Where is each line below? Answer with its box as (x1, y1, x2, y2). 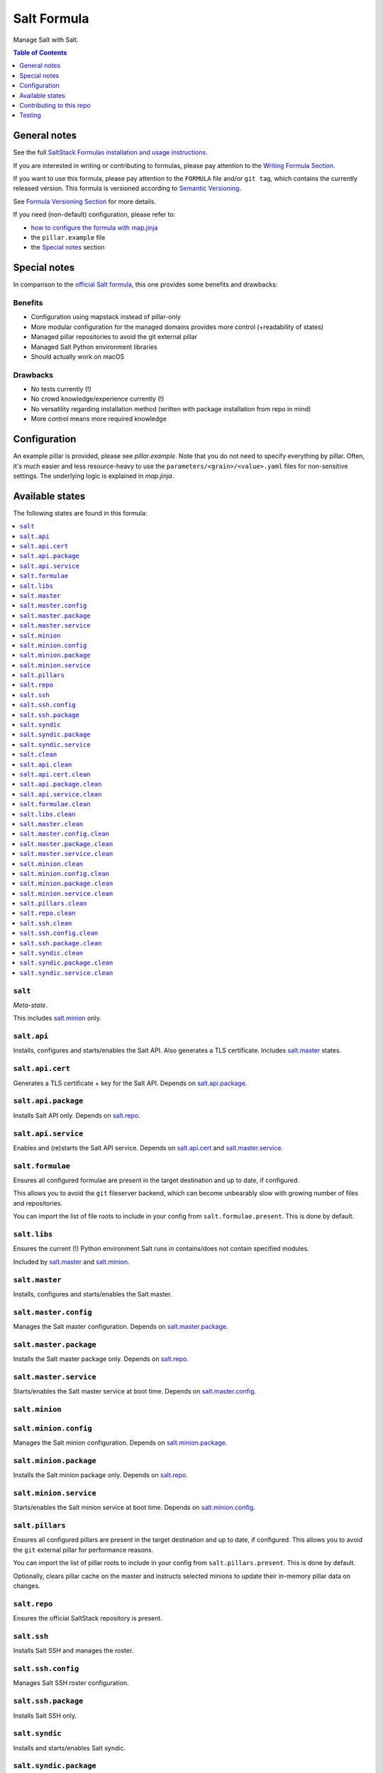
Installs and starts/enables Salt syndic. (13, 1743, 126, 1752)
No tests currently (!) (30, 385, 91, 394)
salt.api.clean (19, 760, 72, 769)
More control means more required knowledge (30, 415, 167, 423)
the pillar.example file (30, 233, 106, 241)
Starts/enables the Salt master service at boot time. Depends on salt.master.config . (13, 1387, 257, 1396)
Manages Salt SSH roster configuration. (13, 1679, 129, 1687)
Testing (19, 111, 42, 120)
